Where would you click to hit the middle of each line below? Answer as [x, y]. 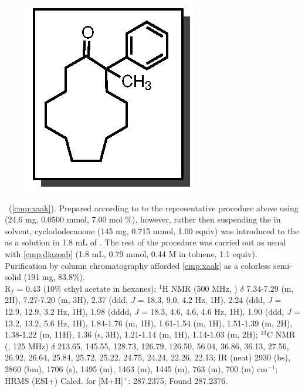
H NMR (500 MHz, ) [200, 288]
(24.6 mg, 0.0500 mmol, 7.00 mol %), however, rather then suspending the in [143, 219]
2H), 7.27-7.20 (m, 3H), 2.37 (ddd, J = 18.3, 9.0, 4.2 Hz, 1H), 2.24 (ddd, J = [143, 300]
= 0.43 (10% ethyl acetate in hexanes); [87, 288]
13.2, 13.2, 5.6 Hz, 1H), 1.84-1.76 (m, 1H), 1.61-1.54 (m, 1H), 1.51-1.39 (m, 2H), [149, 323]
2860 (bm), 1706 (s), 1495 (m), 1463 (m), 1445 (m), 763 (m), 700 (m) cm [136, 368]
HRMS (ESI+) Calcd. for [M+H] [64, 380]
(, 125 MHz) [27, 346]
